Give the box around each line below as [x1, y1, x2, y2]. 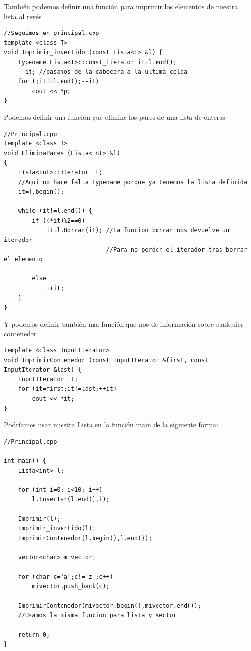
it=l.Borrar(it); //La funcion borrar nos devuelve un [46, 227, 230, 234]
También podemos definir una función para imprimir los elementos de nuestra [4, 1, 238, 11]
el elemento [4, 256, 43, 263]
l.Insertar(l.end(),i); [32, 496, 110, 503]
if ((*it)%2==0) [32, 217, 85, 224]
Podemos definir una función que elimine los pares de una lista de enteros [4, 111, 225, 122]
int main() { [4, 457, 46, 464]
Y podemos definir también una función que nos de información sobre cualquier [4, 318, 244, 329]
